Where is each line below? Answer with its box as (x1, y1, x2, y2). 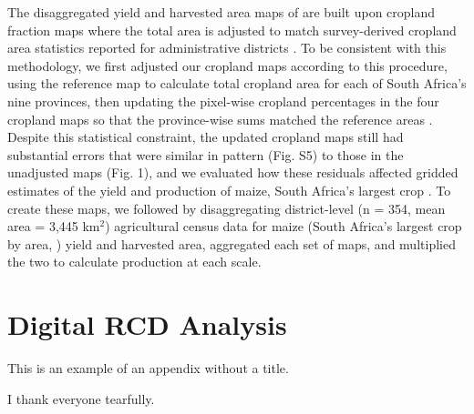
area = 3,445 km (7, 217, 100, 236)
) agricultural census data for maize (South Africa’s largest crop (105, 217, 462, 236)
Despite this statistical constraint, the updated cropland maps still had (7, 127, 404, 146)
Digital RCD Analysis (7, 306, 287, 343)
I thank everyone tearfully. (7, 389, 155, 408)
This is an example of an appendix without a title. (7, 358, 289, 378)
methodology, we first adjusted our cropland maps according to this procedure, (7, 56, 448, 75)
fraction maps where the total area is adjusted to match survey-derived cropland (7, 20, 457, 39)
